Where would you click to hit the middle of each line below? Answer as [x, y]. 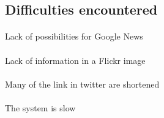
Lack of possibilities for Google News [74, 36]
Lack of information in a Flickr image [75, 60]
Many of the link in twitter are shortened [82, 84]
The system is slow [40, 107]
